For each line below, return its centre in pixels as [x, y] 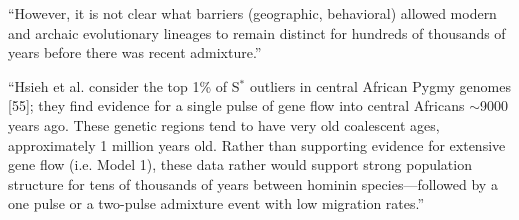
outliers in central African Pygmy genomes [380, 85]
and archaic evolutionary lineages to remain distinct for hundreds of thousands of [257, 32]
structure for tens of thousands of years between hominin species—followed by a [253, 183]
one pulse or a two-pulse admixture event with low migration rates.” [216, 203]
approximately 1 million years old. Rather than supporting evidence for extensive [257, 144]
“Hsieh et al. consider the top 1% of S [124, 85]
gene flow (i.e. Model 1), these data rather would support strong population [240, 164]
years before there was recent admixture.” [135, 52]
